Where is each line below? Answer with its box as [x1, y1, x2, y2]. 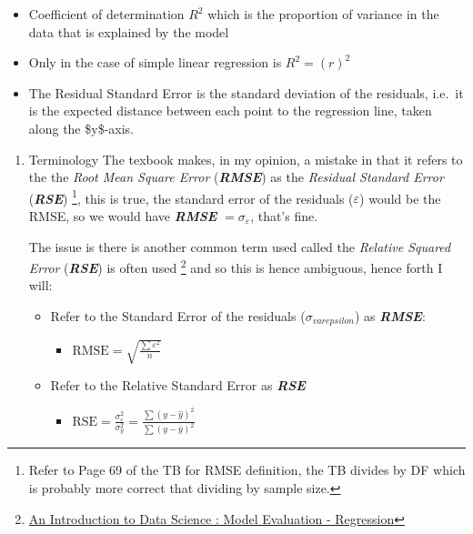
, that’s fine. [250, 207, 318, 225]
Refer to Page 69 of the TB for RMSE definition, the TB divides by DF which [28, 460, 466, 479]
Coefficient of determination [28, 5, 185, 23]
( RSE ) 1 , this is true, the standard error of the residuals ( [28, 186, 354, 207]
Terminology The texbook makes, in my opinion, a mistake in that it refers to [28, 149, 463, 168]
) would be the [359, 188, 441, 207]
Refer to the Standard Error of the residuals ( [50, 307, 306, 326]
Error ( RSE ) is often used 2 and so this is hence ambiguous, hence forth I [28, 256, 443, 277]
